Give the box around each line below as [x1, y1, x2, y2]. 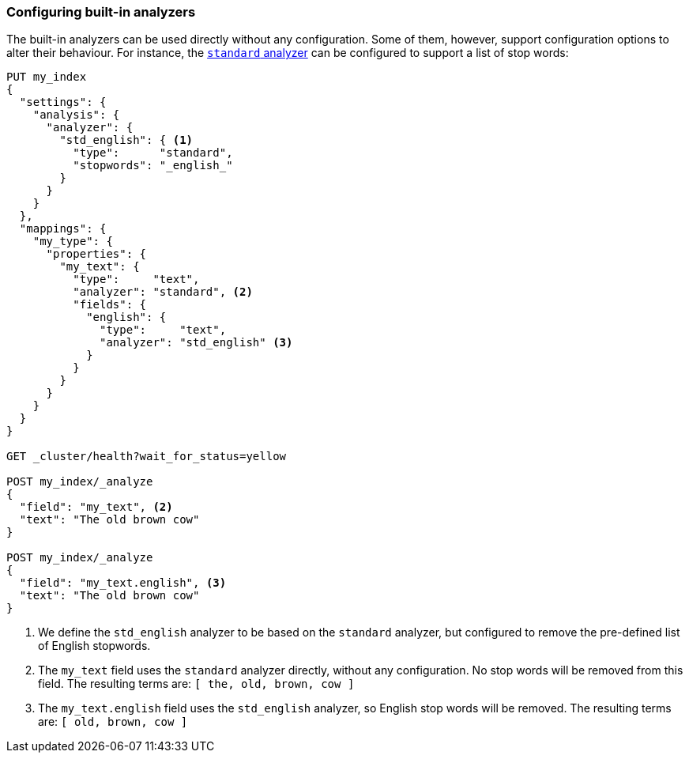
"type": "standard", [73, 146, 233, 160]
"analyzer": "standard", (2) [73, 285, 253, 299]
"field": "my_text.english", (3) [19, 576, 227, 590]
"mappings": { [19, 222, 107, 236]
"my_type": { [32, 235, 113, 248]
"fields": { [73, 298, 147, 312]
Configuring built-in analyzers [6, 4, 196, 20]
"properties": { [46, 247, 147, 261]
